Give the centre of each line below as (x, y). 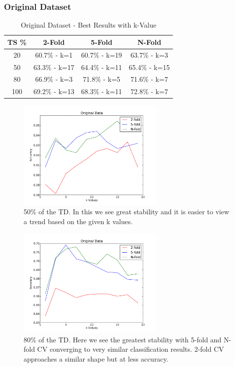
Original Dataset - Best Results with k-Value (89, 25)
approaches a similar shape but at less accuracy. (96, 359)
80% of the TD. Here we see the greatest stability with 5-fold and (123, 339)
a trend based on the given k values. (78, 221)
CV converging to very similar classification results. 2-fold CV (131, 349)
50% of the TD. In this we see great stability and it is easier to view (127, 212)
